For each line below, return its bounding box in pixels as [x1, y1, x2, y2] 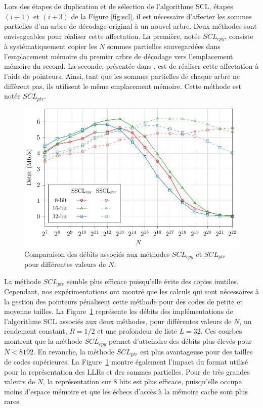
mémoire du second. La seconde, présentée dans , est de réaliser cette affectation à [4, 61, 259, 71]
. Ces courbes [200, 326, 242, 336]
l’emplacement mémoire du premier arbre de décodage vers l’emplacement [4, 51, 233, 61]
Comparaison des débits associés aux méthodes [24, 248, 170, 259]
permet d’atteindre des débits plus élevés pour [109, 336, 252, 346]
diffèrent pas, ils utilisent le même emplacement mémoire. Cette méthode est [4, 80, 241, 91]
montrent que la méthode [4, 336, 82, 346]
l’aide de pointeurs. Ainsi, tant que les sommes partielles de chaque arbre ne [4, 71, 240, 81]
